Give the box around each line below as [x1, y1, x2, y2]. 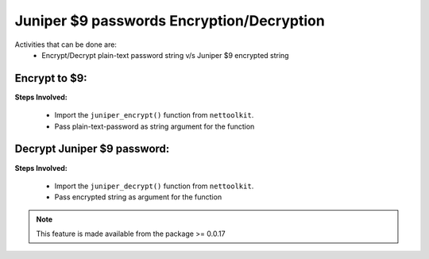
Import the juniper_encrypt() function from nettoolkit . [54, 110, 254, 120]
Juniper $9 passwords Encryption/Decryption [14, 12, 325, 29]
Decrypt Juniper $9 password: [14, 142, 170, 156]
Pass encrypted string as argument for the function [54, 192, 222, 202]
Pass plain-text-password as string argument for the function [54, 122, 255, 131]
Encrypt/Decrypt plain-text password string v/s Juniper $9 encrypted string [41, 50, 289, 60]
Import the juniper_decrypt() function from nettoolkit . [54, 181, 254, 191]
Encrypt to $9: [14, 72, 87, 85]
